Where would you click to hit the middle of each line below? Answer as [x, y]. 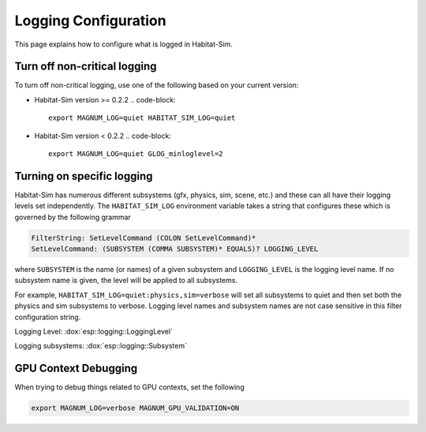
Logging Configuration [90, 20]
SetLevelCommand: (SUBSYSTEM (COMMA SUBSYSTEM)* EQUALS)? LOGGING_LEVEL [175, 249]
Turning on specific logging [84, 176]
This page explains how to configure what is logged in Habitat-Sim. [123, 44]
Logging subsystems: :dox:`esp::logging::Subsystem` [101, 346]
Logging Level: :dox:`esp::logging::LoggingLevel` [94, 332]
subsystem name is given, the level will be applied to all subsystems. [126, 281]
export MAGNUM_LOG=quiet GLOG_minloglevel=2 [136, 154]
